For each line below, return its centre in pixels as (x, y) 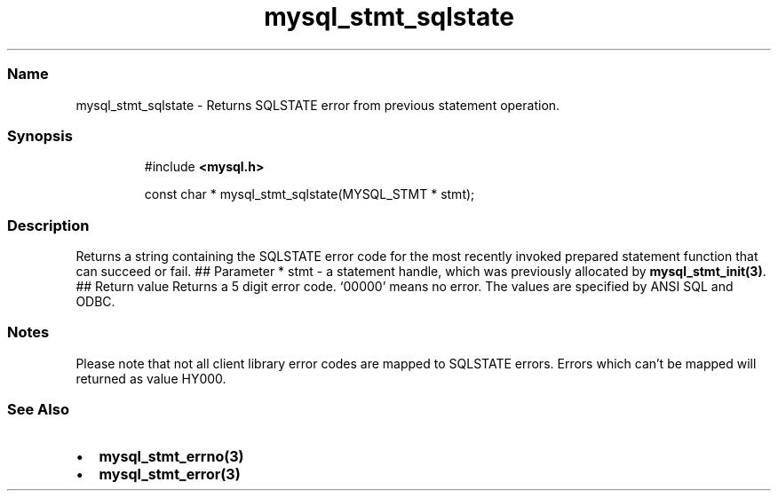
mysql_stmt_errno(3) (171, 456)
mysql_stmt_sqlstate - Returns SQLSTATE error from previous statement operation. (318, 105)
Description (48, 225)
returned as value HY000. (151, 378)
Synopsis (40, 135)
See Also (38, 410)
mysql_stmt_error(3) (170, 474)
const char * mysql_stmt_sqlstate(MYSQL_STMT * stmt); (310, 194)
